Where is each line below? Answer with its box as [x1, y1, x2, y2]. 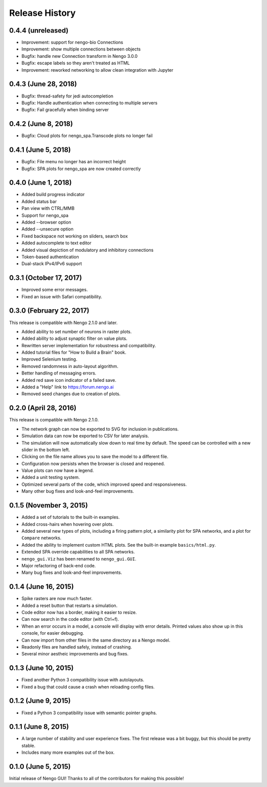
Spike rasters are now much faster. [21, 596, 92, 602]
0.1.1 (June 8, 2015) [9, 723, 69, 731]
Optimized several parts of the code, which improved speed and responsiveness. [21, 481, 187, 487]
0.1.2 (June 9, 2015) [9, 696, 71, 705]
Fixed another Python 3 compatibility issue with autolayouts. [21, 677, 144, 683]
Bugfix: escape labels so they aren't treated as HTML [21, 60, 130, 66]
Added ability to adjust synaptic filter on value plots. [21, 335, 128, 341]
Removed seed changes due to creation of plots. [21, 391, 121, 397]
